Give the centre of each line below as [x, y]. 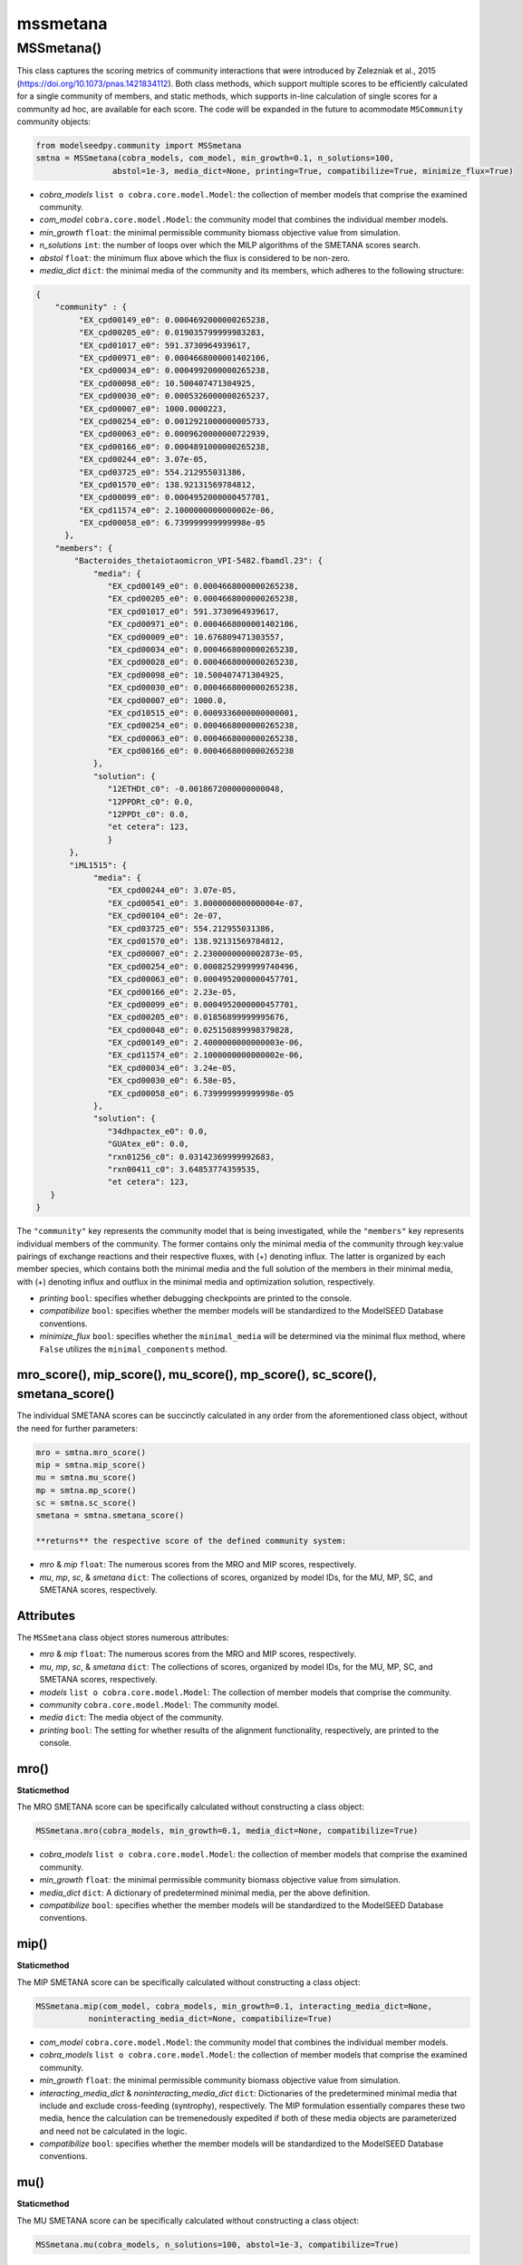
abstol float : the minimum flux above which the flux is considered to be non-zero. [195, 257]
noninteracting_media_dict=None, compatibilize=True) [210, 2019]
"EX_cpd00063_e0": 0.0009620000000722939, [174, 434]
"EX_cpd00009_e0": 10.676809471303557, [196, 637]
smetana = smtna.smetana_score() [110, 1516]
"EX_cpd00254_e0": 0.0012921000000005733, [174, 421]
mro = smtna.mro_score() [91, 1452]
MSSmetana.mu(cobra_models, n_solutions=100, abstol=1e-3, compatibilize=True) [217, 2244]
